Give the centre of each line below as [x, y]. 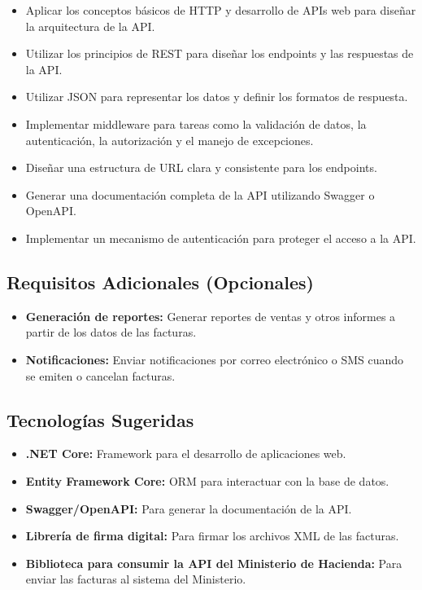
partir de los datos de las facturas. [111, 332]
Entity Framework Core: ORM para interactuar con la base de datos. [207, 480]
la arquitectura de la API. [90, 26]
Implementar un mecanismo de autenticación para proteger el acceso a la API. [221, 238]
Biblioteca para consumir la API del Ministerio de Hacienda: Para [214, 563]
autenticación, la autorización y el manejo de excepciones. [170, 140]
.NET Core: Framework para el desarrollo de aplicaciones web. [186, 454]
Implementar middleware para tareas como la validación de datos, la [196, 123]
